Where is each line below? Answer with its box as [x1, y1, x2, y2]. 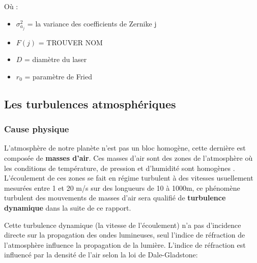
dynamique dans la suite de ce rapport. [4, 202, 131, 213]
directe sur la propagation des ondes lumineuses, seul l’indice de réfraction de [4, 229, 245, 240]
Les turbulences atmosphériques [4, 96, 176, 111]
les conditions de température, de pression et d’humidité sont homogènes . [4, 162, 235, 173]
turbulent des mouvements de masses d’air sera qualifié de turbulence [4, 192, 226, 203]
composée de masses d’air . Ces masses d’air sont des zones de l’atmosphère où [4, 153, 253, 163]
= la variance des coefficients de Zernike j [27, 18, 157, 28]
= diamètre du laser [24, 54, 87, 65]
